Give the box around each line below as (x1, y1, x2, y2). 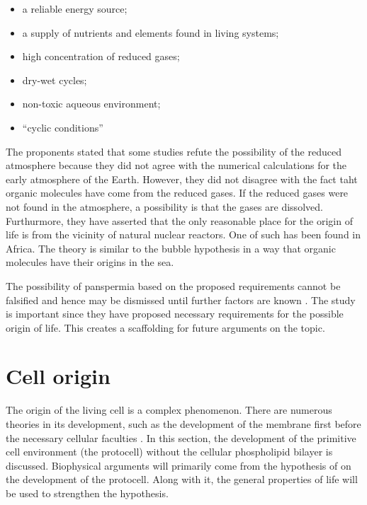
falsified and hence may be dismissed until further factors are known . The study (6, 292, 356, 307)
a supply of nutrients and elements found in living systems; (22, 25, 279, 40)
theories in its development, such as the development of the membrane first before (6, 417, 361, 431)
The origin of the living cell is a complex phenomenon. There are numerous (6, 402, 332, 417)
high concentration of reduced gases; (22, 49, 180, 64)
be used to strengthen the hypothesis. (6, 485, 169, 500)
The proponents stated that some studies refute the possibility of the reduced (6, 144, 341, 158)
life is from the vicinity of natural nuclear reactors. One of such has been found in (6, 227, 361, 242)
